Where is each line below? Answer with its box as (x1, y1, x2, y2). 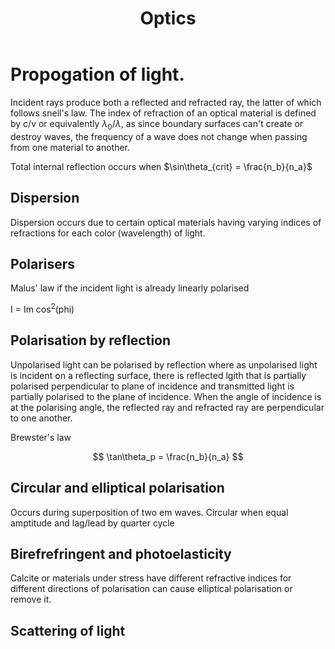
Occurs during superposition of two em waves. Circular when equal (10, 506, 289, 518)
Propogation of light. (10, 63, 185, 86)
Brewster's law (10, 431, 72, 443)
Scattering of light (10, 622, 126, 639)
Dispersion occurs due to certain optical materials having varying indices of (10, 216, 322, 228)
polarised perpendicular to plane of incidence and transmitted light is (10, 380, 295, 392)
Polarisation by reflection (10, 332, 172, 349)
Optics (139, 7, 197, 30)
